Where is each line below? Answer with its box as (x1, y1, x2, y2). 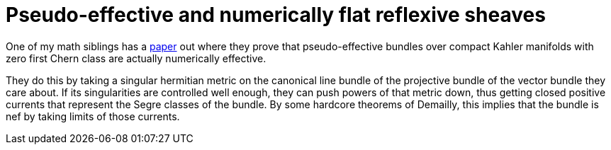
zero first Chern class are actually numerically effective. (6, 52, 267, 64)
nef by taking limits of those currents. (6, 110, 180, 122)
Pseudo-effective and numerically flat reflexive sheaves (6, 3, 546, 27)
